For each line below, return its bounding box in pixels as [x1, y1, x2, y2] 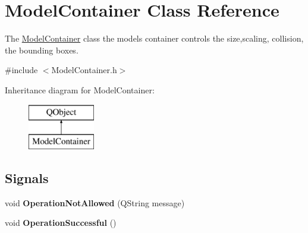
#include [5, 64, 38, 76]
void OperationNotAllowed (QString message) [5, 196, 185, 209]
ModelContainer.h [51, 64, 117, 76]
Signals [5, 169, 49, 187]
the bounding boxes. [5, 43, 78, 56]
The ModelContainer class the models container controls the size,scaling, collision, [5, 32, 304, 45]
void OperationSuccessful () [5, 216, 117, 229]
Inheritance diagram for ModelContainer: [5, 83, 155, 96]
